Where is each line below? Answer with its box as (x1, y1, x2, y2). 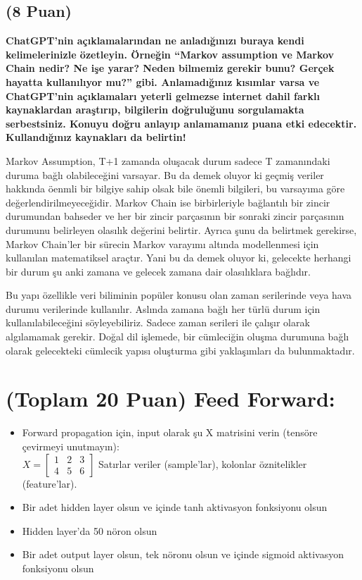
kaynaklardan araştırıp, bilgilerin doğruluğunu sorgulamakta (6, 102, 304, 117)
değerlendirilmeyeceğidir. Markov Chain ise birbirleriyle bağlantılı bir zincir (6, 195, 330, 209)
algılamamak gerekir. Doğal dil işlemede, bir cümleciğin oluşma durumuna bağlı (6, 329, 349, 344)
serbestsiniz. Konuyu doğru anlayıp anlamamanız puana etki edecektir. (6, 116, 357, 130)
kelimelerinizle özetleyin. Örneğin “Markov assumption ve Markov (6, 47, 335, 61)
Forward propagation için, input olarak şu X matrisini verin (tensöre (22, 425, 318, 440)
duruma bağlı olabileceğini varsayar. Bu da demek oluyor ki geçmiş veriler (6, 167, 324, 182)
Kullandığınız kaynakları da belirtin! (6, 130, 186, 144)
